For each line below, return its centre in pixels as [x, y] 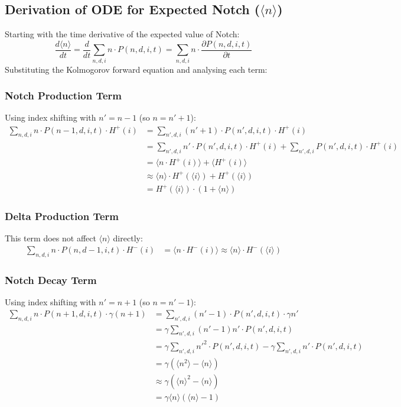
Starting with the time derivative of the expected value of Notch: [122, 34]
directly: [128, 238]
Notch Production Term [63, 96]
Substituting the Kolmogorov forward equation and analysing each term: [136, 69]
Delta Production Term [62, 216]
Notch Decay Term [51, 280]
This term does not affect [50, 238]
